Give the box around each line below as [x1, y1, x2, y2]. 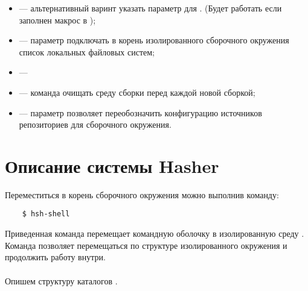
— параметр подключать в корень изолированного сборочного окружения [19, 34, 289, 46]
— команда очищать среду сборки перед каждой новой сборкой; [19, 86, 255, 98]
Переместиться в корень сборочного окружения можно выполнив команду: [5, 188, 279, 201]
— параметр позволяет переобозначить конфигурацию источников [19, 106, 262, 119]
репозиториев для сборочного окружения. [19, 118, 172, 131]
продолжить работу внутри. [5, 251, 106, 263]
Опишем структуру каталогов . [5, 274, 118, 287]
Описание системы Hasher [5, 153, 219, 178]
